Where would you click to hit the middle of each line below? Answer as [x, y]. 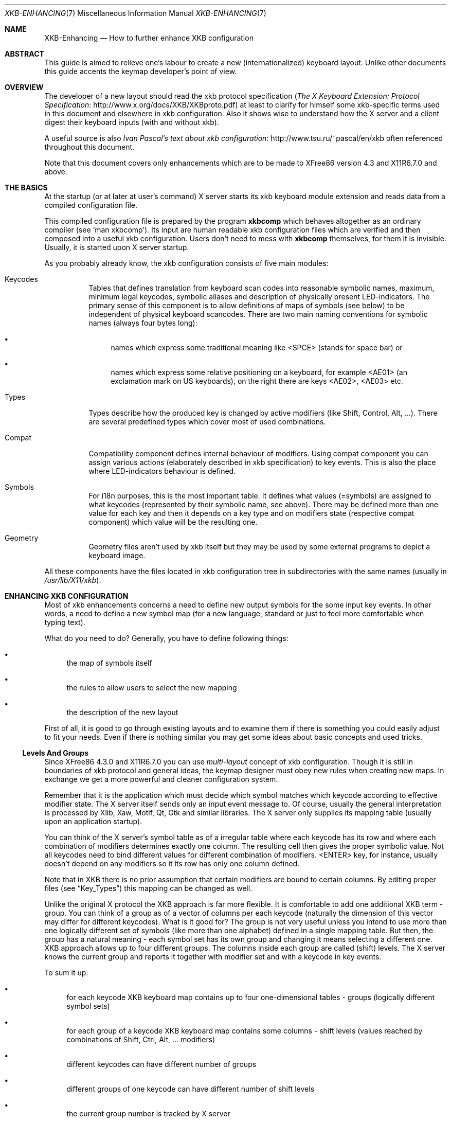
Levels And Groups [55, 753]
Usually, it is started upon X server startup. [117, 247]
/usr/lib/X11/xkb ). [73, 580]
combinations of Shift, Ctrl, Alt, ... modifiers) [141, 1039]
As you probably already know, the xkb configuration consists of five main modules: [186, 263]
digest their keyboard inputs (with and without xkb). [132, 122]
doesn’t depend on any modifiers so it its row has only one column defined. [172, 863]
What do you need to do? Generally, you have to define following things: [166, 638]
